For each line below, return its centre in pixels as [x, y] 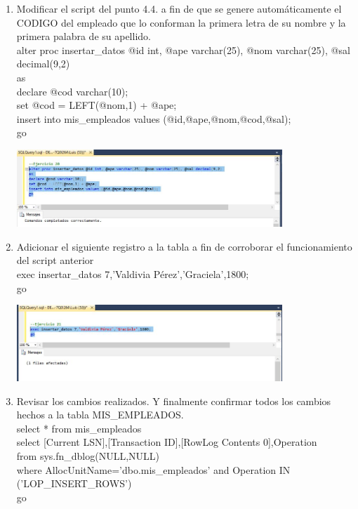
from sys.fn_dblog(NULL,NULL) [88, 456]
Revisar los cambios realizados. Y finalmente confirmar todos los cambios [174, 401]
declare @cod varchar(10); [72, 91]
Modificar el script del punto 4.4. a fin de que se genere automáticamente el [179, 8]
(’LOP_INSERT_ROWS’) [74, 483]
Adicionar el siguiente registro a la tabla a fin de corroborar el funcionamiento [184, 246]
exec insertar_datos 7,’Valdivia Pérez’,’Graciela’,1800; [133, 274]
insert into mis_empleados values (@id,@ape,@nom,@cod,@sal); [154, 118]
